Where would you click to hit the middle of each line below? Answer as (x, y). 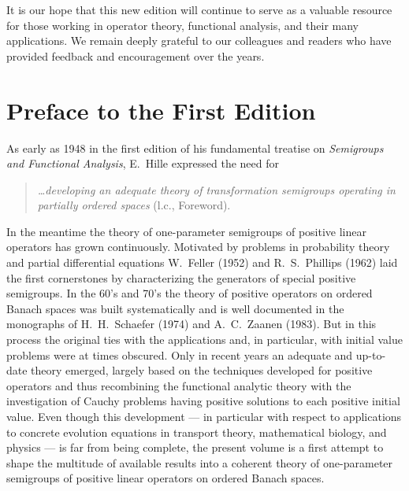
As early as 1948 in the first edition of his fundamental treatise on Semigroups (195, 148)
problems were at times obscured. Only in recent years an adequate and (180, 354)
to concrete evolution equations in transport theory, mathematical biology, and (197, 432)
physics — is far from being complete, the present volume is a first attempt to (195, 447)
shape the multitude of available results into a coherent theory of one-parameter (200, 462)
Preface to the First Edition (161, 110)
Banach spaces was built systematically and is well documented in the (175, 308)
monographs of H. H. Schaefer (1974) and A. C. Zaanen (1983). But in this (191, 324)
